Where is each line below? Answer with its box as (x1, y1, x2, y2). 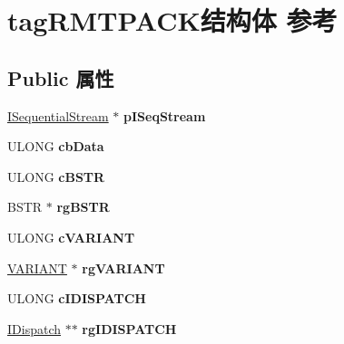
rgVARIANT (82, 258, 165, 277)
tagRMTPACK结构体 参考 (7, 2, 338, 39)
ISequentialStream (7, 106, 109, 125)
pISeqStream (123, 106, 206, 125)
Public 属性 (7, 63, 114, 91)
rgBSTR (56, 197, 110, 216)
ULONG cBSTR (7, 167, 105, 186)
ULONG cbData (7, 137, 104, 156)
